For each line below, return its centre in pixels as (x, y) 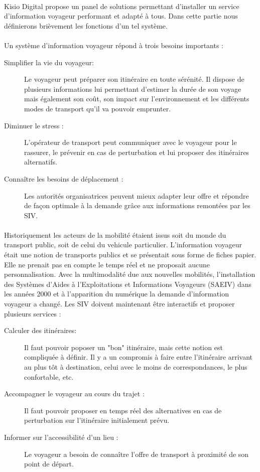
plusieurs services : (33, 313)
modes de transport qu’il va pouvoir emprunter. (98, 108)
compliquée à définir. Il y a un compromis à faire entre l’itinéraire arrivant (139, 357)
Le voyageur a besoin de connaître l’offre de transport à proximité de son (137, 454)
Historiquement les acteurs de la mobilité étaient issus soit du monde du (115, 234)
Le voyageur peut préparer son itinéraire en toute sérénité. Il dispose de (134, 79)
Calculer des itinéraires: (40, 330)
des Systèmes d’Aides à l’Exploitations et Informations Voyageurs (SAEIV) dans (128, 284)
